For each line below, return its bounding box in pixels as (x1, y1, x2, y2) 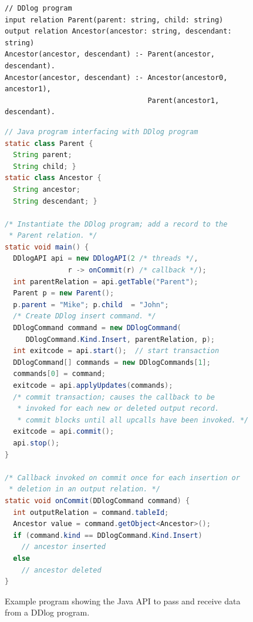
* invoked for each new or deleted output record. (17, 404, 220, 413)
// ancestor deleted (21, 566, 102, 574)
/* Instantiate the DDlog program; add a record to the (5, 219, 228, 228)
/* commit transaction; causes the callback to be (13, 393, 215, 401)
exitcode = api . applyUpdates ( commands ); (13, 381, 173, 390)
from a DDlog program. (5, 606, 90, 618)
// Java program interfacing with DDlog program (5, 127, 198, 136)
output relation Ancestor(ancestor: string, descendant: (5, 27, 232, 36)
